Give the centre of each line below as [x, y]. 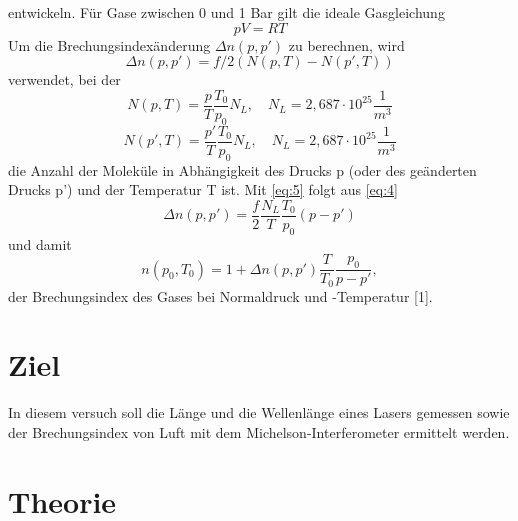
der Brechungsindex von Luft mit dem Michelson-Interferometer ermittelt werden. [259, 431]
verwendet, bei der [64, 79]
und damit [40, 243]
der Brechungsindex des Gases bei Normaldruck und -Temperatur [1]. [220, 295]
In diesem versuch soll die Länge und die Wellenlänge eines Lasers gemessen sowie [259, 412]
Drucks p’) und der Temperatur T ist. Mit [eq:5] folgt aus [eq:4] [203, 189]
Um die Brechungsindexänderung [109, 44]
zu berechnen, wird [346, 44]
